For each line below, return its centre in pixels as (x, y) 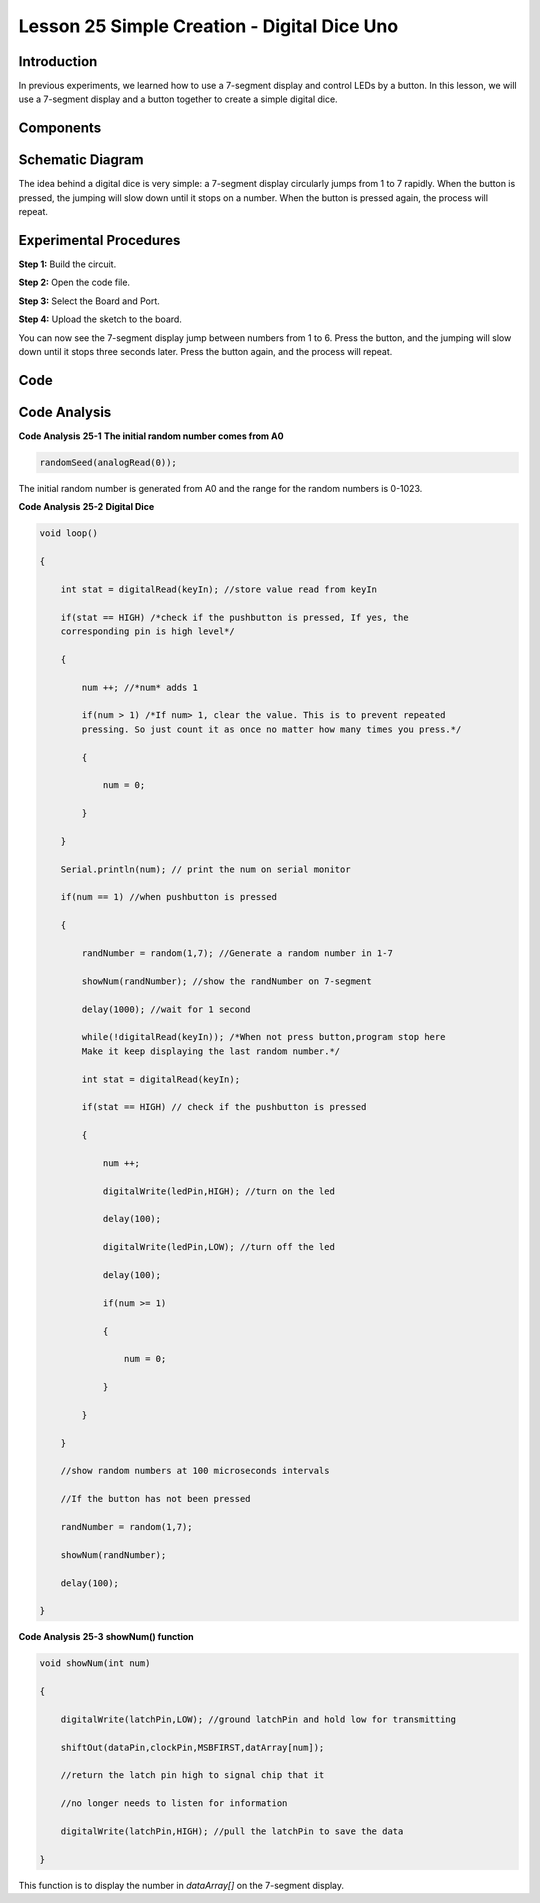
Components (60, 128)
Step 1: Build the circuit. (67, 264)
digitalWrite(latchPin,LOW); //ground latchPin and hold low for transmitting (258, 1719)
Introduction (58, 61)
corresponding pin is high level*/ (147, 631)
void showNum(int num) (95, 1663)
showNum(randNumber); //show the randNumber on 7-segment (226, 981)
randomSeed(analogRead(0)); (108, 462)
